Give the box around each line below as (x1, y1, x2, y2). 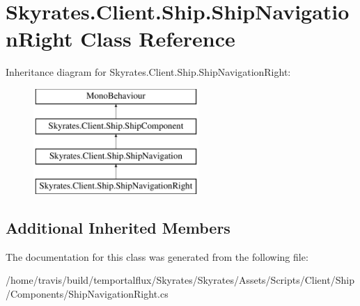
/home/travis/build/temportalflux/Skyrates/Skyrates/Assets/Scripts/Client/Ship (6, 273, 354, 287)
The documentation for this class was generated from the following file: (6, 249, 308, 264)
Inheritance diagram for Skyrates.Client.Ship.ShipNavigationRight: (6, 65, 291, 79)
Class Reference (80, 24, 235, 53)
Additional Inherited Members (6, 217, 230, 239)
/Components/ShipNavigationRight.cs (6, 287, 169, 301)
